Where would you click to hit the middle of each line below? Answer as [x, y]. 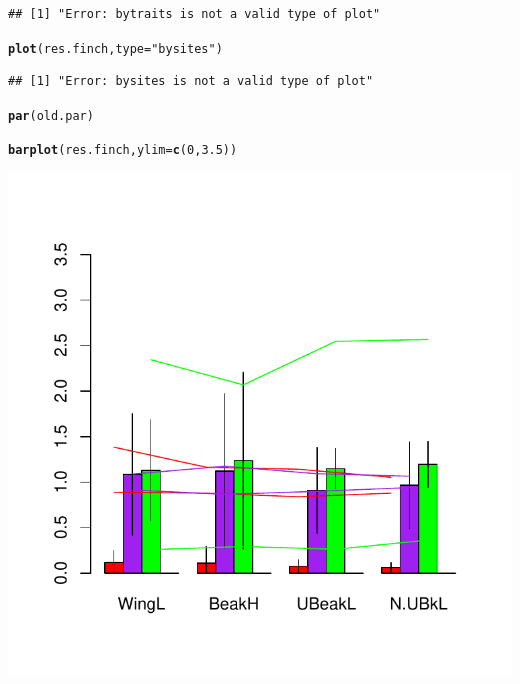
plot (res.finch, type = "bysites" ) [115, 48]
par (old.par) [51, 115]
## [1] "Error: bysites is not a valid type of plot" [191, 81]
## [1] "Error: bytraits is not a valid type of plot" [194, 14]
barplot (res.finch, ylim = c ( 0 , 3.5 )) [123, 149]
